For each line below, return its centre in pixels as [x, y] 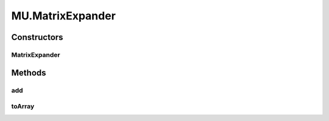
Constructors [37, 37]
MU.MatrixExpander [63, 16]
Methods [29, 73]
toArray [23, 106]
